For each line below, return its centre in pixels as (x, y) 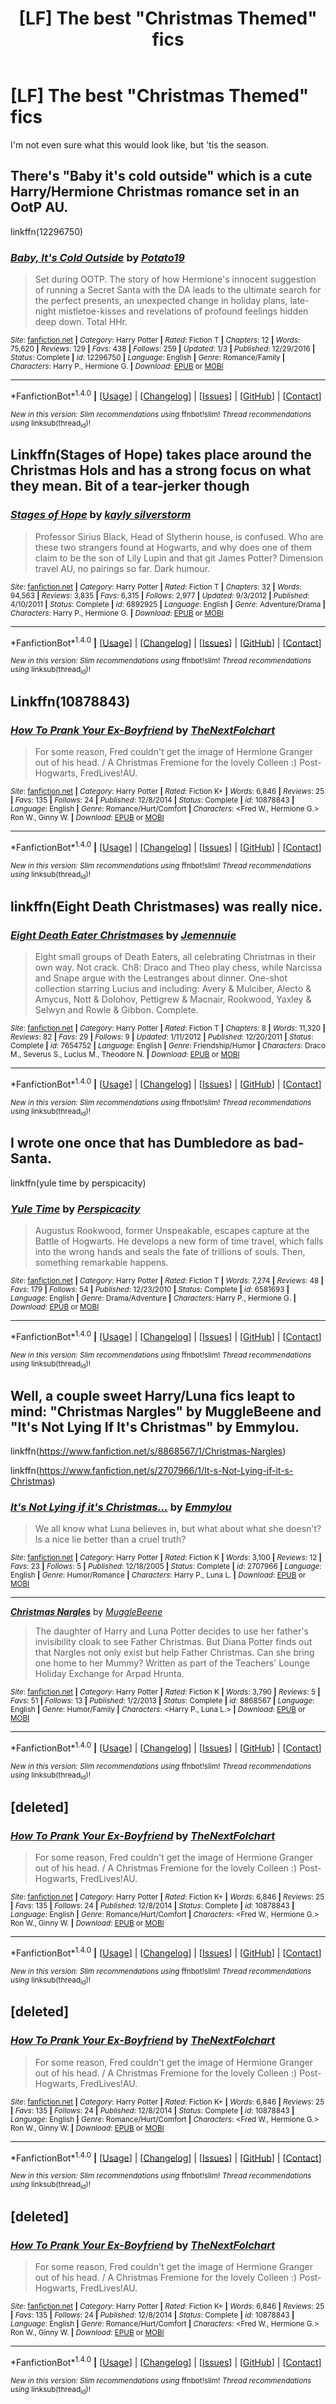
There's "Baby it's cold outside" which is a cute (161, 176)
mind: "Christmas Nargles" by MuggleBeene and (166, 1411)
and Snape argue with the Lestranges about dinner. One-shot (161, 978)
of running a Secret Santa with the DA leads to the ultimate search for (178, 290)
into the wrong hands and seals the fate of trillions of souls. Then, (170, 1252)
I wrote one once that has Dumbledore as (140, 1143)
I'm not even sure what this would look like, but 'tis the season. (140, 144)
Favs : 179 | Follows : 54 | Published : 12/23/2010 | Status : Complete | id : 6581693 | (150, 1290)
